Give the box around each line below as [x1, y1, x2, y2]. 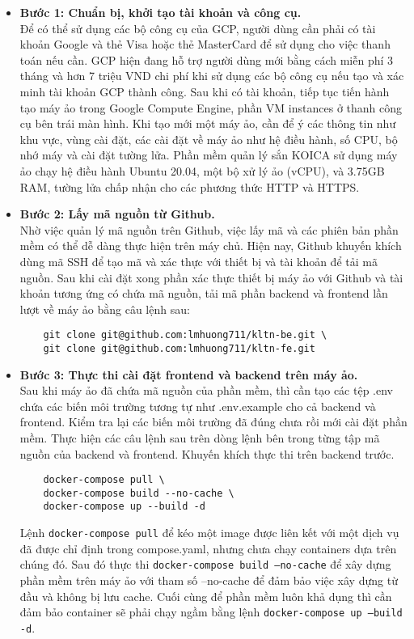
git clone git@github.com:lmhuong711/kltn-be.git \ [43, 329, 327, 341]
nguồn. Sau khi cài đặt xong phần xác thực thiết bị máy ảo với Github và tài [19, 269, 403, 286]
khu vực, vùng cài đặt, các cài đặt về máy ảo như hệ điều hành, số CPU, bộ [19, 130, 398, 147]
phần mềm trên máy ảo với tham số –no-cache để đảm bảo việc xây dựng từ [19, 572, 398, 589]
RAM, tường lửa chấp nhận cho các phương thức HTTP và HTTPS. [19, 178, 360, 195]
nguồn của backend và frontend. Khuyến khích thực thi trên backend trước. [19, 445, 395, 462]
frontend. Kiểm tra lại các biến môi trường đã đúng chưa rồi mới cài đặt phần [19, 413, 408, 430]
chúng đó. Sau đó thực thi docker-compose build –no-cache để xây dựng [19, 556, 391, 573]
